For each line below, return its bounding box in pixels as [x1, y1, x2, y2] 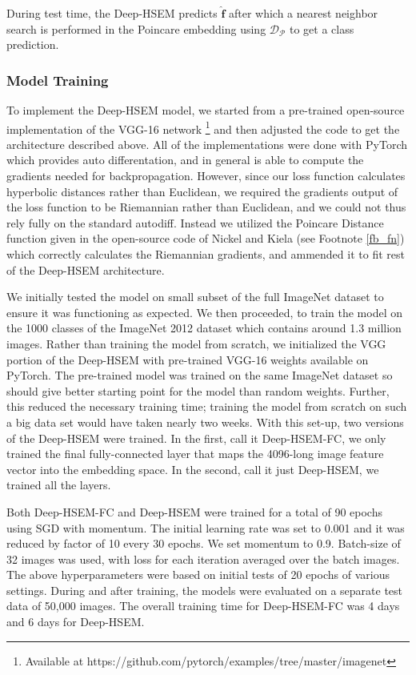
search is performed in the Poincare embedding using [6, 20, 266, 37]
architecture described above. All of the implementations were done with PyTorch [6, 135, 408, 152]
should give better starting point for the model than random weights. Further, [6, 382, 390, 399]
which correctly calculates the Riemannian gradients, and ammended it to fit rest [6, 246, 405, 262]
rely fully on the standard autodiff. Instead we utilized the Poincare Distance [6, 214, 384, 231]
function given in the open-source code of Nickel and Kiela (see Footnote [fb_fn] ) [6, 230, 405, 247]
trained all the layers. [6, 476, 111, 493]
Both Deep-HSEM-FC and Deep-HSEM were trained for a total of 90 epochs [6, 503, 382, 520]
